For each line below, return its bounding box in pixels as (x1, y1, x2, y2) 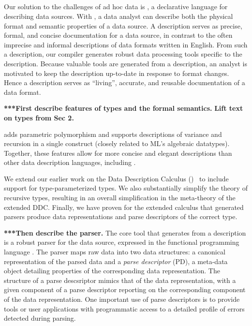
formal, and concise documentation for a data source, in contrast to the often (4, 30, 233, 40)
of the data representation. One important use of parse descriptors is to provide (4, 294, 240, 304)
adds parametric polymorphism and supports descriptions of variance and (4, 129, 222, 139)
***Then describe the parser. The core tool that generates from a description (4, 227, 246, 237)
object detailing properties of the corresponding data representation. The (4, 266, 220, 276)
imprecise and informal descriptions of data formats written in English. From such (4, 39, 248, 49)
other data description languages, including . (4, 157, 136, 167)
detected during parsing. (4, 313, 76, 323)
